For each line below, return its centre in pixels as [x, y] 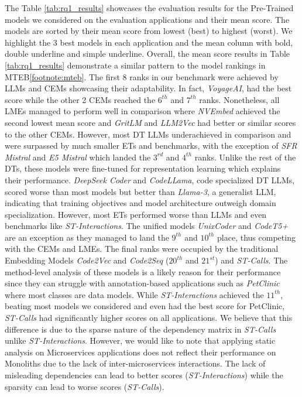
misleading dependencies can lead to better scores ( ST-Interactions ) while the [144, 375]
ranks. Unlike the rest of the [245, 157]
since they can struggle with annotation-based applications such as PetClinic [142, 283]
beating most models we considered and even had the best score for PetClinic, [145, 306]
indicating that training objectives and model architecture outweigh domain [140, 203]
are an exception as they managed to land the [87, 237]
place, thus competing [256, 237]
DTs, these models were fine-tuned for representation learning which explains [143, 168]
